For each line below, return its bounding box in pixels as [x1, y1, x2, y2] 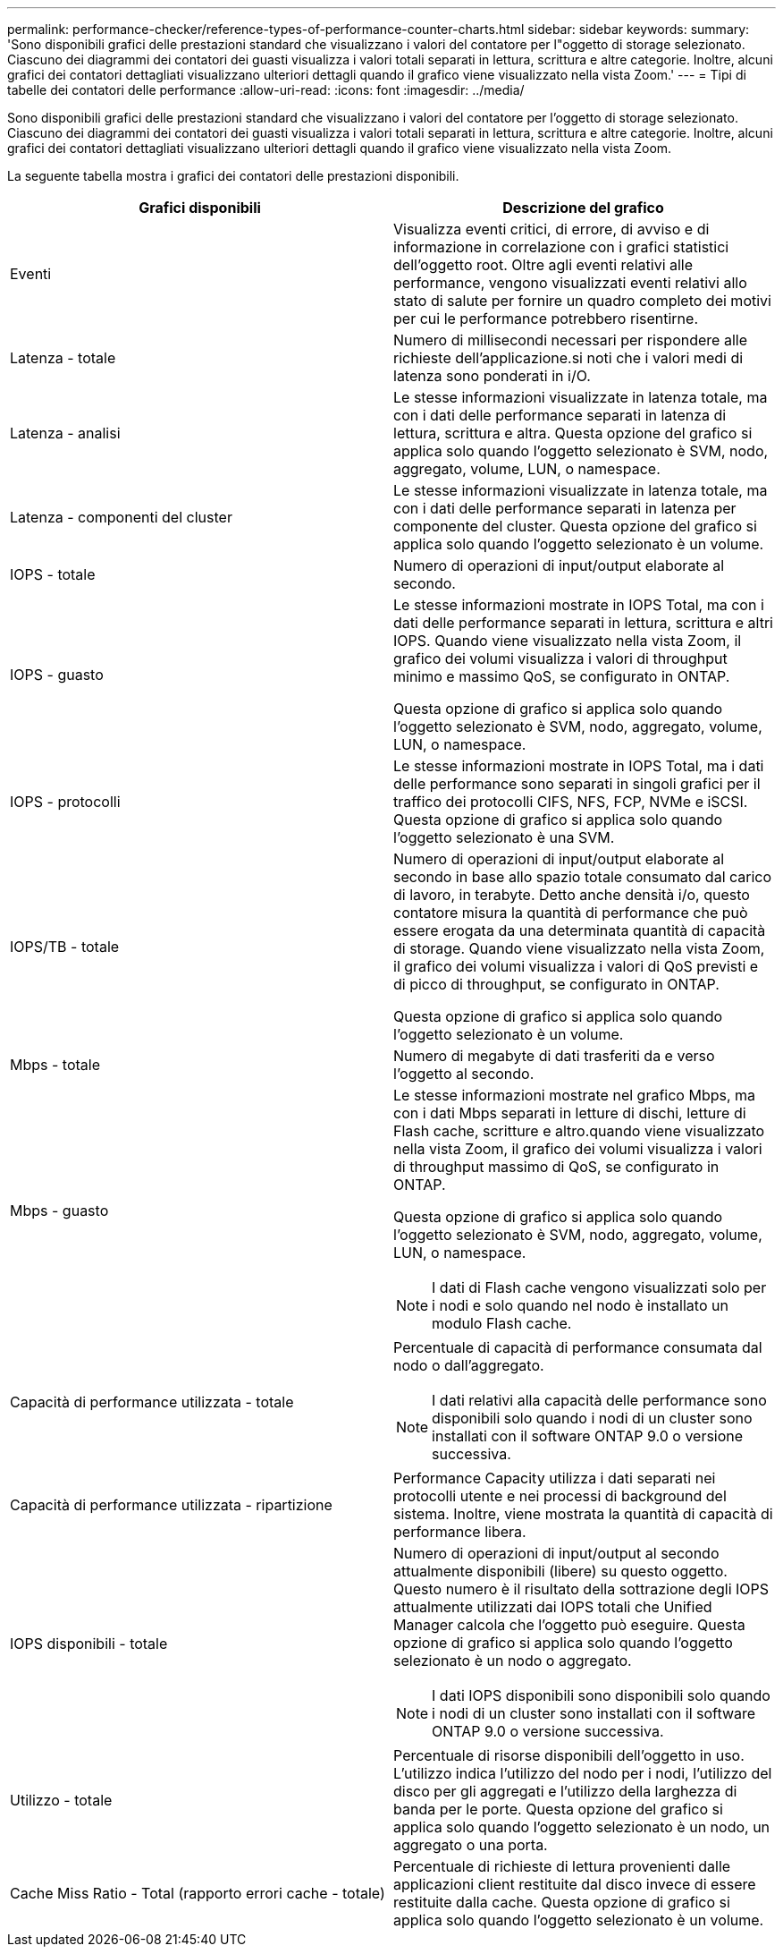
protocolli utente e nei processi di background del [393, 1487, 727, 1505]
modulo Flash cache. [432, 1314, 572, 1332]
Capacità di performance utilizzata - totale [10, 1393, 294, 1411]
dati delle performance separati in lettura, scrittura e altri [393, 614, 773, 632]
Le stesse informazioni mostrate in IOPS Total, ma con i [393, 596, 764, 614]
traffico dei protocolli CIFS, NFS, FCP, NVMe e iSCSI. [393, 793, 748, 811]
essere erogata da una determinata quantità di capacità [393, 922, 766, 939]
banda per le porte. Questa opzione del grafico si [393, 1800, 723, 1818]
